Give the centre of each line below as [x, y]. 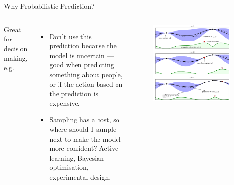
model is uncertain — [82, 55]
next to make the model [85, 138]
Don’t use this [70, 36]
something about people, [86, 74]
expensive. [65, 103]
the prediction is [74, 93]
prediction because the [83, 46]
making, [16, 58]
